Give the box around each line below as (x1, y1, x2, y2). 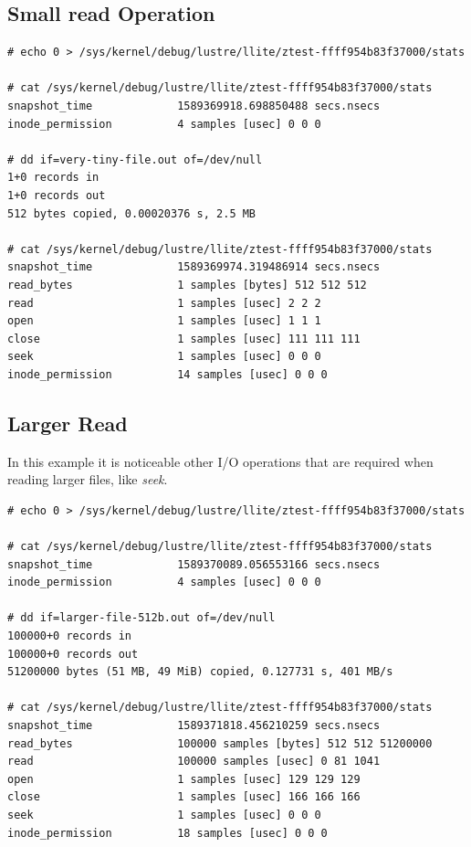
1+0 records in (7, 171, 99, 185)
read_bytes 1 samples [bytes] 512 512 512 (7, 278, 367, 291)
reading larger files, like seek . (7, 470, 168, 489)
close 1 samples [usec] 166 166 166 (7, 790, 361, 804)
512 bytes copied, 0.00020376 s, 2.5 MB (7, 206, 256, 220)
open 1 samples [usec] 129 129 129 (7, 772, 361, 786)
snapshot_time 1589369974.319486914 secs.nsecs (7, 260, 381, 274)
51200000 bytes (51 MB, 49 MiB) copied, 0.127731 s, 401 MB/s (7, 665, 393, 679)
